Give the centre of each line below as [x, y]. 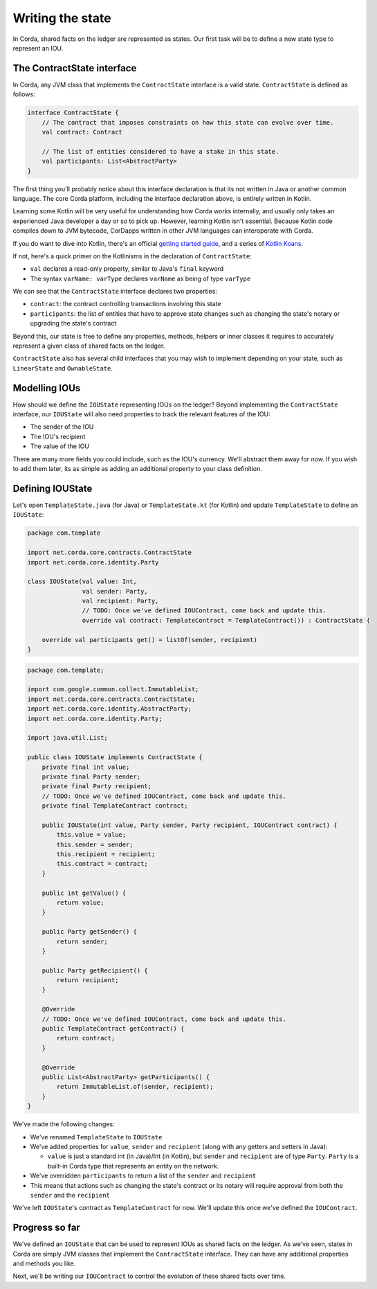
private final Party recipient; [97, 786]
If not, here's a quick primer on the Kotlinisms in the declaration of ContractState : [132, 256]
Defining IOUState [53, 488]
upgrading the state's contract [73, 323]
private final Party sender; [91, 776]
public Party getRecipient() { [95, 970]
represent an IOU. [38, 48]
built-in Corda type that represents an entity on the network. [133, 1166]
